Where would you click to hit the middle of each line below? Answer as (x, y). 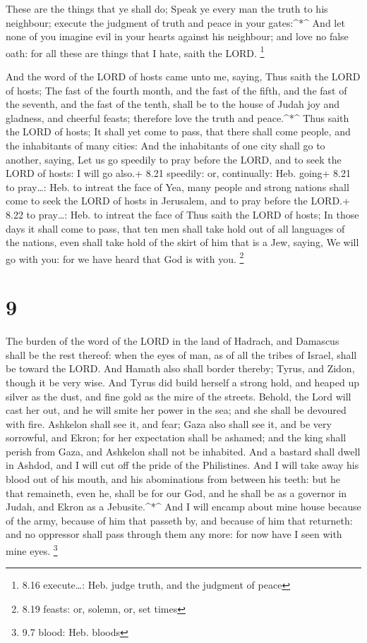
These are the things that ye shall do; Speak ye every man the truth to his (167, 8)
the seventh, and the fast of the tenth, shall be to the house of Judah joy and (173, 104)
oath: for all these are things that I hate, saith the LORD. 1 (135, 51)
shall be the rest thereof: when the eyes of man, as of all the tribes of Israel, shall (181, 354)
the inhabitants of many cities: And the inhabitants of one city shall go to (166, 145)
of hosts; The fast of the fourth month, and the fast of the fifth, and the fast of (176, 90)
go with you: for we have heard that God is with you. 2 (125, 257)
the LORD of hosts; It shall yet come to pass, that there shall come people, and (178, 131)
